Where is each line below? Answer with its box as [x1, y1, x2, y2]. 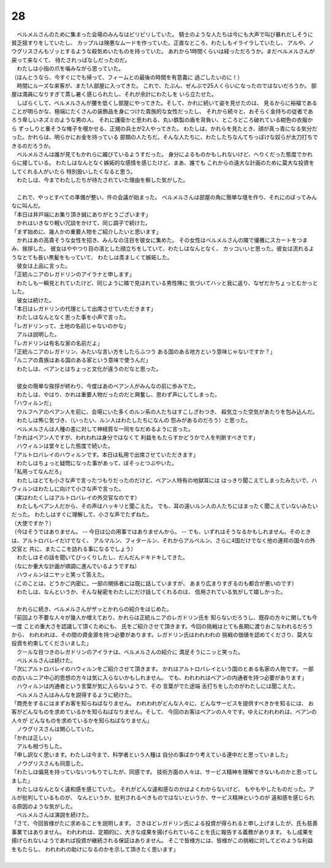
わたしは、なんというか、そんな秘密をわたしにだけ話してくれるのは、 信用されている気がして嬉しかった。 [16, 588, 286, 595]
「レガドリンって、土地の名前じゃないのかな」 [11, 322, 129, 329]
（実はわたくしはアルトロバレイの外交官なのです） [11, 493, 140, 501]
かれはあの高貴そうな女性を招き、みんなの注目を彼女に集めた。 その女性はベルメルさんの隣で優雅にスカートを [16, 236, 297, 243]
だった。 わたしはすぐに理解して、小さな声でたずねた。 [11, 511, 153, 518]
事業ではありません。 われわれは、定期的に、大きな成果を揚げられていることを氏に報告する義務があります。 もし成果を [11, 828, 314, 836]
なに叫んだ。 [11, 202, 44, 210]
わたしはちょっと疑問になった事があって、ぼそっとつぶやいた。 [16, 460, 178, 467]
